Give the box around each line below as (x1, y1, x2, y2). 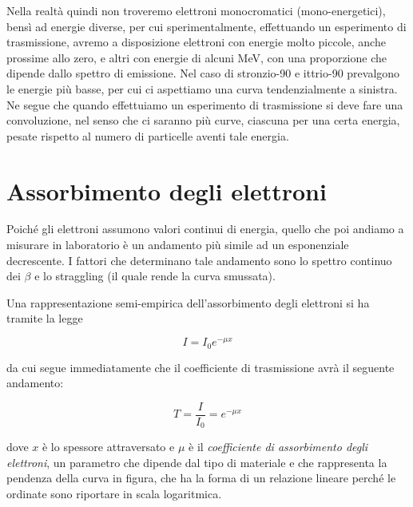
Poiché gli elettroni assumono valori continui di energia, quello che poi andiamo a (6, 220, 404, 237)
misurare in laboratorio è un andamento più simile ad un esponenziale (6, 236, 349, 253)
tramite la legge (6, 310, 83, 327)
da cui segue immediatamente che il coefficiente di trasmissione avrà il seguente (6, 358, 395, 375)
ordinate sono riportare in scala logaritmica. (6, 485, 222, 502)
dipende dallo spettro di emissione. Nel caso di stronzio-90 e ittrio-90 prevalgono (6, 65, 400, 81)
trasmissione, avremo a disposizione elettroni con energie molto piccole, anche (6, 34, 386, 50)
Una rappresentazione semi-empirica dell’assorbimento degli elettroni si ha (6, 294, 370, 311)
